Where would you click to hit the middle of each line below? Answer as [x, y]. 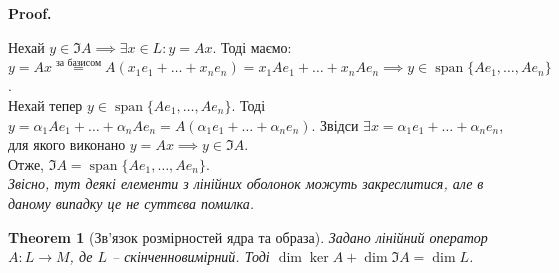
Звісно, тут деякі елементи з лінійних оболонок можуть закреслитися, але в [246, 183]
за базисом [78, 62]
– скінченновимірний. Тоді [190, 256]
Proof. [30, 13]
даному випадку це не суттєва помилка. [131, 202]
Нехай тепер [45, 105]
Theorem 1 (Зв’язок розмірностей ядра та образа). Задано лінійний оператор [248, 236]
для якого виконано [67, 144]
